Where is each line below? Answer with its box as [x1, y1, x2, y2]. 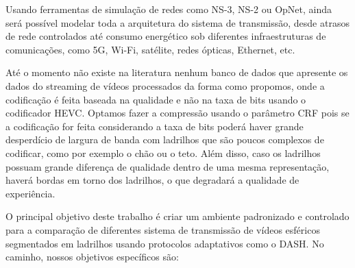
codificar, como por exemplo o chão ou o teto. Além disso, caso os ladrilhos [5, 145, 321, 160]
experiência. [5, 186, 56, 200]
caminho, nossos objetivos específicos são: [5, 249, 179, 264]
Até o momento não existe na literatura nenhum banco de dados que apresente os [5, 65, 348, 80]
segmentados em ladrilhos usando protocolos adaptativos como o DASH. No [5, 236, 324, 250]
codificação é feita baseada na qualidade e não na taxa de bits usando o [5, 92, 306, 106]
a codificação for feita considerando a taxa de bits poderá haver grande [5, 119, 304, 133]
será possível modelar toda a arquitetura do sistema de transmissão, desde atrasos [5, 15, 350, 29]
